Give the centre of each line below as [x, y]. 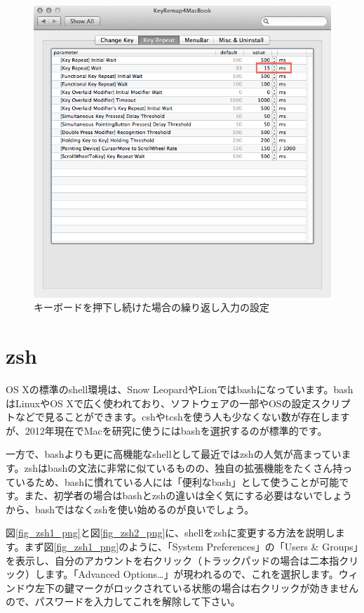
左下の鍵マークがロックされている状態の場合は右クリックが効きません [197, 587]
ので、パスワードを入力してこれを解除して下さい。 [123, 601]
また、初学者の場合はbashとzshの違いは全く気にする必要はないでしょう [188, 495]
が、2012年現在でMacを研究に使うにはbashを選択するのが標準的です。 [167, 430]
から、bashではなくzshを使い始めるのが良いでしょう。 [130, 509]
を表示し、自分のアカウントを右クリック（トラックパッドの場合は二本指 [173, 560]
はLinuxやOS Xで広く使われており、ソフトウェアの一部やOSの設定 [159, 403]
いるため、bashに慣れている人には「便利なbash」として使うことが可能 [177, 481]
